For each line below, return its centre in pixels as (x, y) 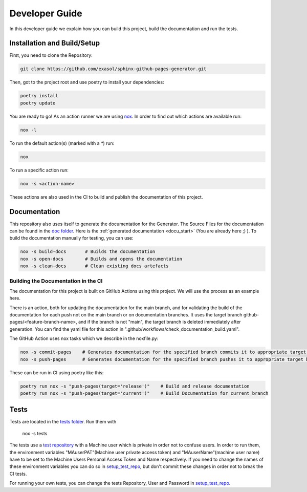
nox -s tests (35, 433)
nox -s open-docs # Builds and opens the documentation (101, 259)
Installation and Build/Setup (55, 43)
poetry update (38, 103)
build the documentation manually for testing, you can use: (71, 238)
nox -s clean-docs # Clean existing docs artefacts (94, 266)
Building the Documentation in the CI (56, 281)
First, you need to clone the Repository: (51, 55)
